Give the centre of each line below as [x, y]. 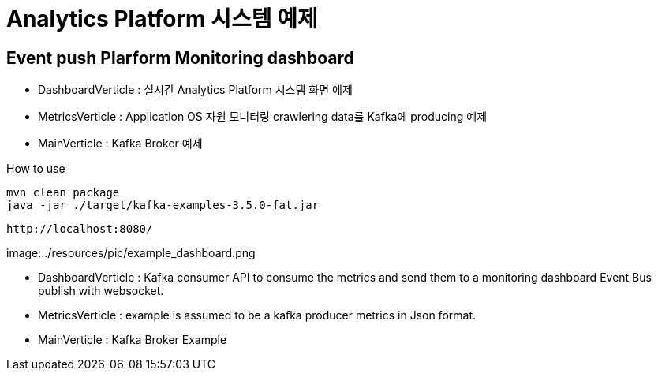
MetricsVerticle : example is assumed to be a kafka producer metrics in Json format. [257, 315]
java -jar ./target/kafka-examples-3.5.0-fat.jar [163, 205]
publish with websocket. [101, 291]
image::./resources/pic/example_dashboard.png [131, 253]
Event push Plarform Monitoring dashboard [180, 58]
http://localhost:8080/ [80, 229]
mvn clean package [63, 193]
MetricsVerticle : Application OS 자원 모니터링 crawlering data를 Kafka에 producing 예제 [263, 117]
